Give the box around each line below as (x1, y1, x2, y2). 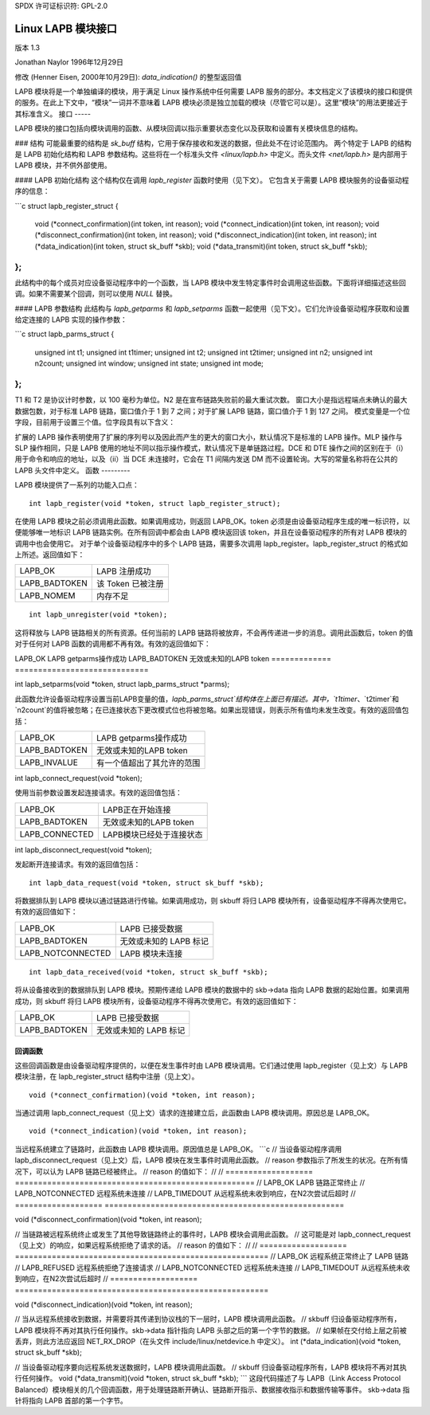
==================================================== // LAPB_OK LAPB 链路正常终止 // (14, 1178, 365, 1187)
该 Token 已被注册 (96, 578, 164, 590)
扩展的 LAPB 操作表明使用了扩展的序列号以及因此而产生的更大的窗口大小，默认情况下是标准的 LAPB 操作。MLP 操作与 (14, 432, 403, 441)
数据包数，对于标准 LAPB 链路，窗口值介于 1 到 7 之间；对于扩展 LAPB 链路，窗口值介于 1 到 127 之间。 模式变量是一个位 (14, 406, 411, 416)
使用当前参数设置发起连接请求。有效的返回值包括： (14, 788, 182, 798)
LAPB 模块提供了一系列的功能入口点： (14, 480, 139, 490)
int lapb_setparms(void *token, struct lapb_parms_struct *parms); (14, 680, 230, 689)
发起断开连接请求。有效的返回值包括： (14, 860, 141, 869)
